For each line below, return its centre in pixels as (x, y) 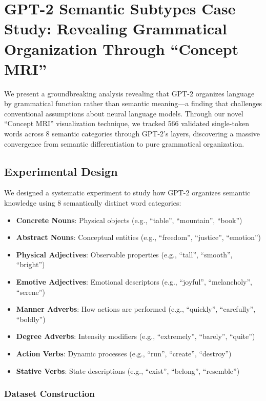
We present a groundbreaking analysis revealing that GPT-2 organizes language (129, 93)
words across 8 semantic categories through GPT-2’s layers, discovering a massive (132, 134)
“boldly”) (31, 319)
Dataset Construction (49, 394)
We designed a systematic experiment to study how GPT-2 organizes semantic (127, 193)
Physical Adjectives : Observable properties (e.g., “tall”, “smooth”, (124, 254)
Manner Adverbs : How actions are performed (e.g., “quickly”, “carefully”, (136, 309)
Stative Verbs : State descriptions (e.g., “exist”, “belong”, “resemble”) (128, 370)
